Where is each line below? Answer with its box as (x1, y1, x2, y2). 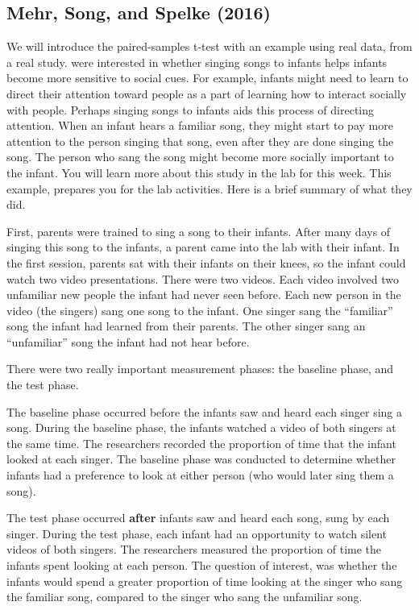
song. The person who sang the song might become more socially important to (6, 148, 394, 165)
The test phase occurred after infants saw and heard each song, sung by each (6, 509, 390, 526)
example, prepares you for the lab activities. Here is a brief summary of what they (6, 180, 413, 197)
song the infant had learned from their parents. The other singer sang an (6, 317, 366, 334)
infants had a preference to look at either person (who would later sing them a (6, 467, 394, 483)
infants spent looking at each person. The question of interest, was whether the (6, 557, 397, 574)
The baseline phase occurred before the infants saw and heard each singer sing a (6, 403, 403, 420)
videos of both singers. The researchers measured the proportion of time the (6, 541, 382, 558)
